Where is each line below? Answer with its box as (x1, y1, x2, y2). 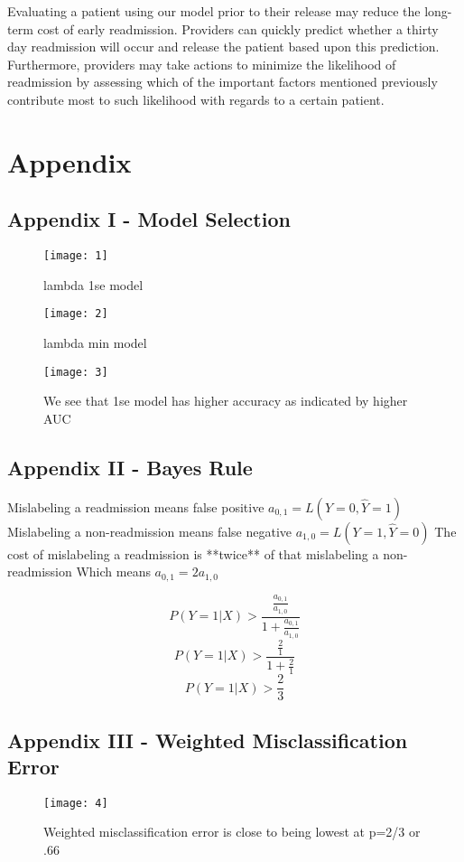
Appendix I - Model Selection (7, 205, 291, 233)
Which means (76, 562, 151, 581)
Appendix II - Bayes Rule (7, 453, 253, 481)
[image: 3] (43, 365, 108, 379)
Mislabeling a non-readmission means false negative (7, 521, 292, 540)
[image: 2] (43, 307, 108, 321)
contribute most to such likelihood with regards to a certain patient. (7, 89, 385, 108)
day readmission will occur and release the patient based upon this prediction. (7, 37, 440, 56)
